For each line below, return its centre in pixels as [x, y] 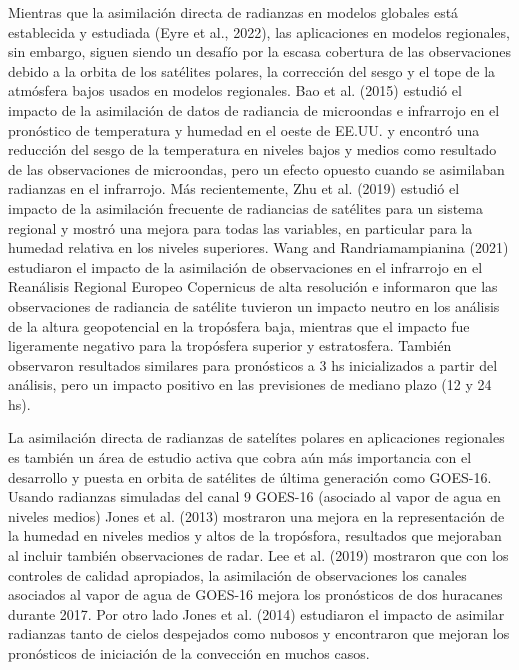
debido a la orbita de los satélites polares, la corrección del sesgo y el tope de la [252, 70]
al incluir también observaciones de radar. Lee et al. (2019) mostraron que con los [258, 555]
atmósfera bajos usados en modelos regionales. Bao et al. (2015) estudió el [235, 90]
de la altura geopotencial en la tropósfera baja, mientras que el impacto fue [239, 325]
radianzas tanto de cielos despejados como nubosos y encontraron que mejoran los [259, 633]
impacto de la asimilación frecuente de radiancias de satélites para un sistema [245, 207]
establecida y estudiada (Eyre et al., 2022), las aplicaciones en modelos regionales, [259, 31]
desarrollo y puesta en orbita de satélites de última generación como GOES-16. [250, 476]
